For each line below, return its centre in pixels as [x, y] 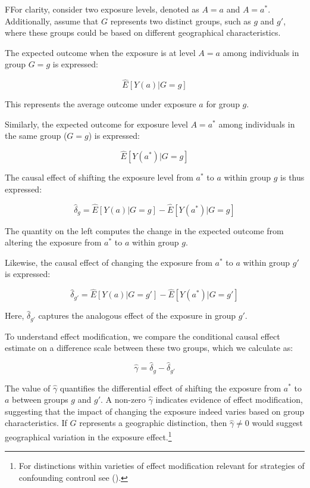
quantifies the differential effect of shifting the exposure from [170, 388]
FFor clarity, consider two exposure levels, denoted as [102, 9]
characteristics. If [36, 423]
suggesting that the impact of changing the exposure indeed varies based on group [155, 411]
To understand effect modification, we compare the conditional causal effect [143, 336]
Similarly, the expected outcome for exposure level [96, 124]
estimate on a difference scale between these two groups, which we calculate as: [149, 348]
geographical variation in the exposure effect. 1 [88, 436]
